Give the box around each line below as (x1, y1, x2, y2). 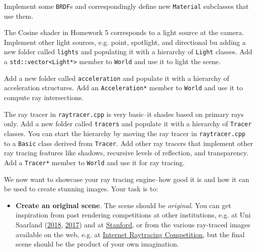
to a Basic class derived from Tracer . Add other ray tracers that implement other (4, 138, 253, 148)
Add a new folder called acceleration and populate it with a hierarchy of (4, 72, 229, 83)
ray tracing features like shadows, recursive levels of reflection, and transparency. (4, 147, 249, 158)
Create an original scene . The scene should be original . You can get (15, 200, 231, 210)
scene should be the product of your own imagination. (15, 239, 179, 249)
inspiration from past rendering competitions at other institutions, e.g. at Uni (15, 210, 251, 220)
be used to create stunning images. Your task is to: (4, 183, 158, 194)
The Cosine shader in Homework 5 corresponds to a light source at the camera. (4, 27, 244, 37)
